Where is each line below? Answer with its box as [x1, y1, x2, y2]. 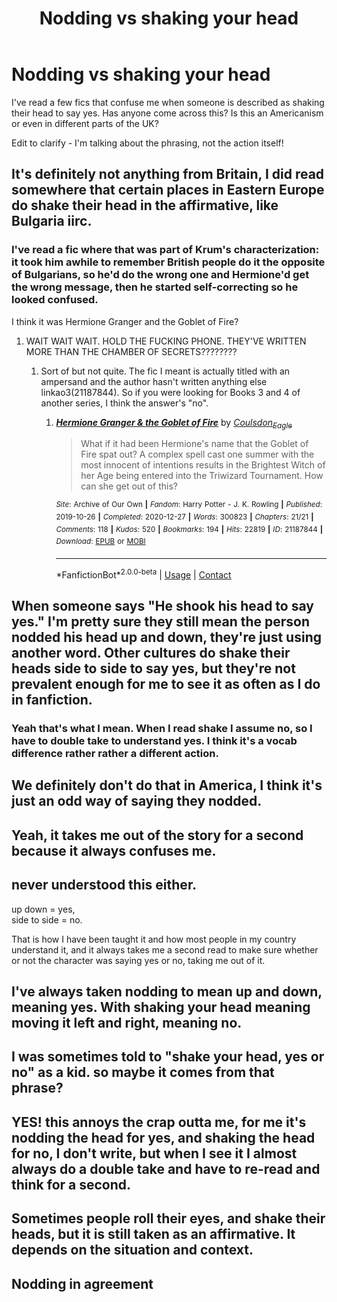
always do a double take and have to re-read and [11, 1160, 321, 1177]
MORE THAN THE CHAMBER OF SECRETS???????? [25, 345, 238, 357]
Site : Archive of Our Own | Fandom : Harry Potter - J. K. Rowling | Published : [55, 500, 323, 510]
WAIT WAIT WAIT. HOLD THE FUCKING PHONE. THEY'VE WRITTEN [25, 335, 307, 347]
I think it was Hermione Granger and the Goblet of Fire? [11, 315, 239, 327]
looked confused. [11, 293, 99, 307]
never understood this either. [11, 877, 198, 894]
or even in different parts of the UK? [11, 117, 159, 129]
